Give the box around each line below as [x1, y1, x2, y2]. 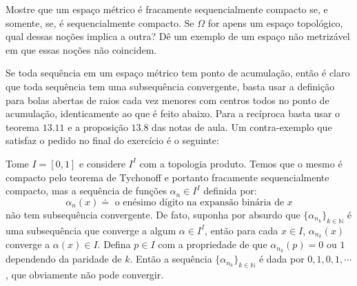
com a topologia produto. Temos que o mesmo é [139, 156, 343, 170]
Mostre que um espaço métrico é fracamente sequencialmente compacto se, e [6, 2, 328, 16]
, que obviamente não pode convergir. [6, 267, 164, 282]
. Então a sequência [130, 252, 212, 266]
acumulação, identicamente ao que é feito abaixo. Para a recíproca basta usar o [6, 106, 340, 121]
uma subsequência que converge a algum [6, 223, 176, 237]
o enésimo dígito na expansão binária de [114, 197, 285, 207]
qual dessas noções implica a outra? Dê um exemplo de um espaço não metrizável [6, 29, 350, 43]
